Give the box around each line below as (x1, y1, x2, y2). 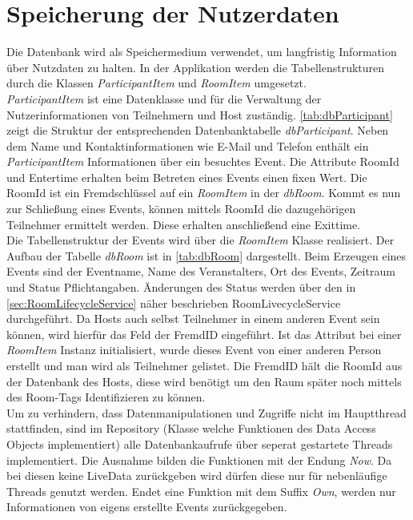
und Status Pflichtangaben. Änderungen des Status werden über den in (6, 279, 356, 296)
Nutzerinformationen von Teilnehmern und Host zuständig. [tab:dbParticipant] (6, 106, 393, 123)
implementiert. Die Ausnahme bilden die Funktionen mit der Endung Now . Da (6, 451, 392, 468)
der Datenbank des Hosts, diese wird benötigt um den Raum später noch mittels (6, 373, 402, 389)
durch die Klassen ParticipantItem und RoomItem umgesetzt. (6, 75, 307, 91)
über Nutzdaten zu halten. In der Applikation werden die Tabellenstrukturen (6, 58, 385, 75)
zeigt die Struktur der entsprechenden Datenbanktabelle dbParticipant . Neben (6, 122, 389, 139)
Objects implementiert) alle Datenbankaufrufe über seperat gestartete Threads (6, 435, 393, 452)
